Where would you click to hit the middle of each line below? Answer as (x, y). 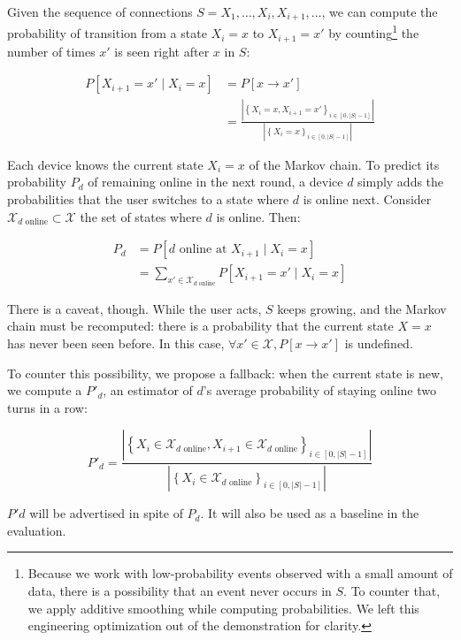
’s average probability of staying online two (319, 390)
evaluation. (37, 530)
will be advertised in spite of (106, 513)
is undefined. (379, 343)
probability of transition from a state (107, 33)
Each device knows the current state (105, 164)
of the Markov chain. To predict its (344, 164)
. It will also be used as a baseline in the (310, 513)
